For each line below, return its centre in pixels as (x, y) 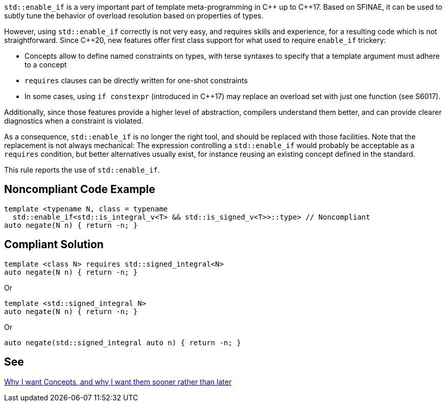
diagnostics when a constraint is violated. (74, 121)
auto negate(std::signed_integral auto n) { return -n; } (123, 342)
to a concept (46, 65)
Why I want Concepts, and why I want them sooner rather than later (118, 381)
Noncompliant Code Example (80, 189)
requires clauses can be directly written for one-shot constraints (136, 80)
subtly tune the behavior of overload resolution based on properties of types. (134, 16)
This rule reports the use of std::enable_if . (82, 170)
